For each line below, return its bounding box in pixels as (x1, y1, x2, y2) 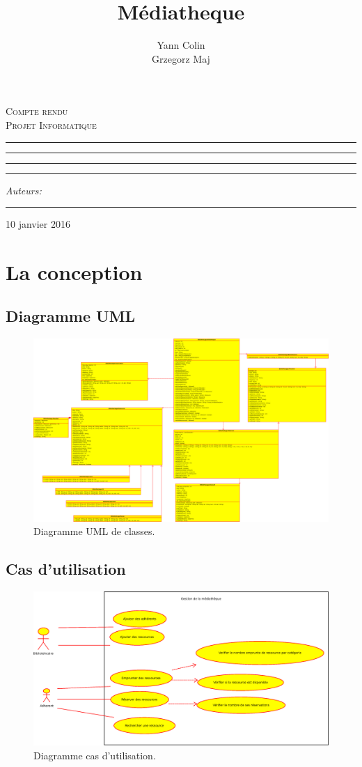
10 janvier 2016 (6, 217, 70, 231)
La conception (6, 257, 143, 286)
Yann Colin (157, 38, 205, 52)
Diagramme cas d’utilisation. (33, 747, 156, 762)
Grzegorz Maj (152, 51, 210, 65)
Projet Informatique (6, 117, 97, 132)
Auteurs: (6, 183, 42, 197)
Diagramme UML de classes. (33, 524, 155, 539)
